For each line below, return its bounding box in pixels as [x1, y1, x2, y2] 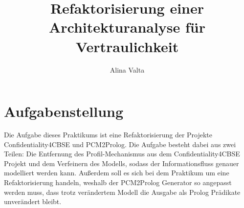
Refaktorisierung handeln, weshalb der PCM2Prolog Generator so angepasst [4, 177, 232, 187]
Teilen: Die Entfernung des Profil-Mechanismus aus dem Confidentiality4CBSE [4, 149, 240, 159]
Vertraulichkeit [75, 36, 179, 56]
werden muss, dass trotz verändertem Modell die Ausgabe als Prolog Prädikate [4, 187, 241, 197]
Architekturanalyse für [48, 17, 206, 37]
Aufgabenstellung [4, 101, 124, 121]
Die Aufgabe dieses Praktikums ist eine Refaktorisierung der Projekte [4, 130, 213, 140]
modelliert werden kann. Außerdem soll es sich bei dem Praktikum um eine [4, 168, 229, 178]
